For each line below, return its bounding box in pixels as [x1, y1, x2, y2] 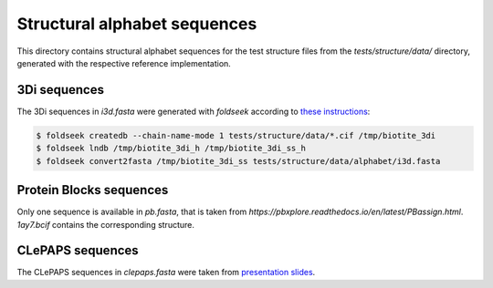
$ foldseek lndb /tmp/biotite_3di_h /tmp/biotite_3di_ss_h [36, 143, 306, 154]
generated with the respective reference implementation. [16, 57, 232, 68]
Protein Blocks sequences [16, 182, 169, 198]
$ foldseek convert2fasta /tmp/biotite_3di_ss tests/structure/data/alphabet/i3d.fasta [36, 156, 441, 166]
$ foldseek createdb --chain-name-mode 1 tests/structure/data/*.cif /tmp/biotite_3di [36, 130, 436, 140]
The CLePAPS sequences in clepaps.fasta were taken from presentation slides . [16, 267, 316, 278]
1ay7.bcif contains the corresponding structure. [16, 219, 195, 230]
